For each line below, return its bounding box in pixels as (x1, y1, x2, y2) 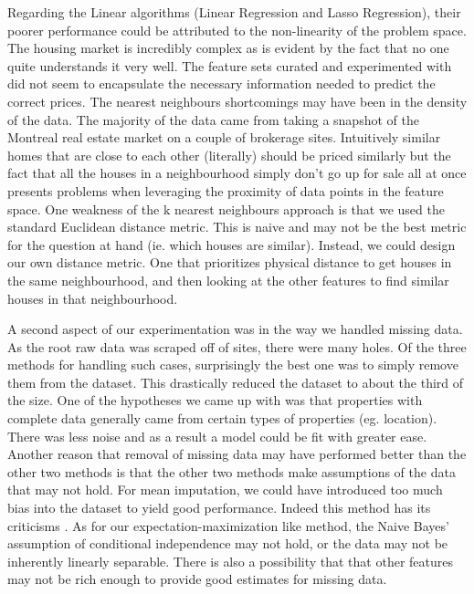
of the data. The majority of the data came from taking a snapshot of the (7, 109, 419, 129)
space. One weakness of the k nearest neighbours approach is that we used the (7, 199, 445, 218)
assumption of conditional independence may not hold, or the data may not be (7, 534, 448, 553)
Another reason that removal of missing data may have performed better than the (7, 444, 467, 464)
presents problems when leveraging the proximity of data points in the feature (7, 181, 444, 200)
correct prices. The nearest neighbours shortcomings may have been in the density (7, 91, 468, 110)
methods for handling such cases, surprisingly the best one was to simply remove (7, 355, 458, 374)
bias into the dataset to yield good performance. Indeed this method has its (7, 498, 431, 517)
